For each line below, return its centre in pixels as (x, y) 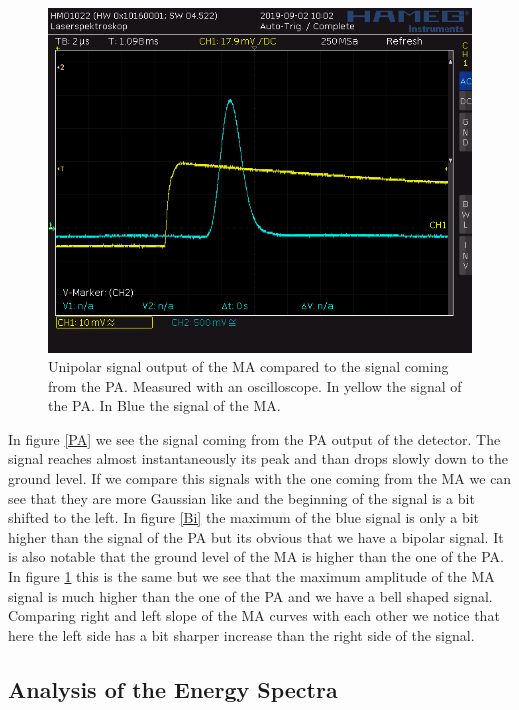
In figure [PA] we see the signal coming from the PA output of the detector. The (254, 438)
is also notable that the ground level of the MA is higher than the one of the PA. (256, 556)
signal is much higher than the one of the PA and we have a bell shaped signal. (250, 595)
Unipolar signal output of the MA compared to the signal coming (248, 366)
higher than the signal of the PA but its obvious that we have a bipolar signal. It (256, 536)
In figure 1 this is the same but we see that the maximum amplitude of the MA (251, 576)
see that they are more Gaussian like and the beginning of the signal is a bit (241, 497)
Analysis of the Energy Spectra (173, 688)
